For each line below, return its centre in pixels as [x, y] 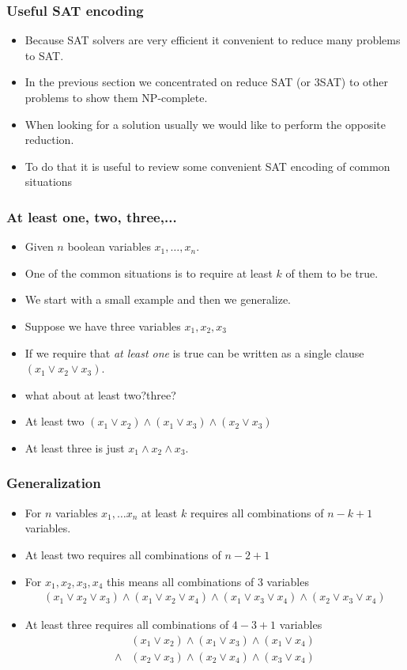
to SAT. [44, 55]
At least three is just [75, 447]
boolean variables [109, 246]
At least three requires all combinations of [127, 625]
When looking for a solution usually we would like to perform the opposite [205, 124]
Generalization [54, 483]
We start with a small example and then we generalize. [158, 299]
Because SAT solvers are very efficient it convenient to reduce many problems [213, 40]
